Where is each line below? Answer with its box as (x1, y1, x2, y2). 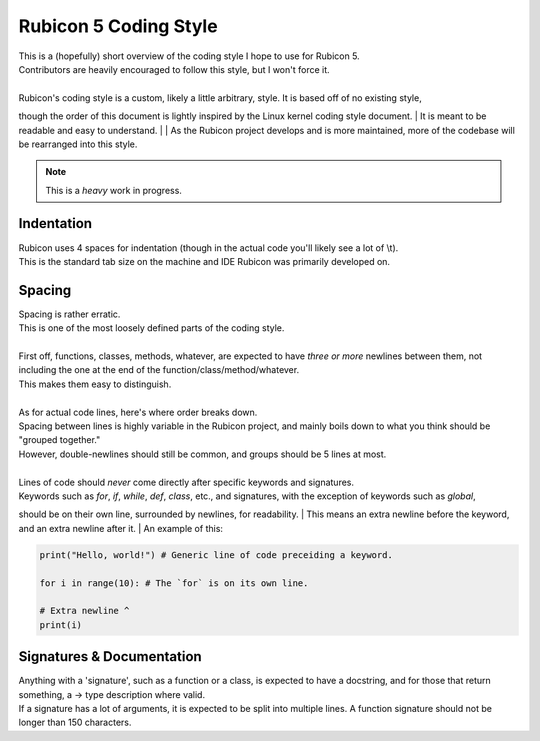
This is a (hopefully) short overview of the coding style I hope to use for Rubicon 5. (18, 50, 360, 62)
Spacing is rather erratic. (18, 308, 121, 320)
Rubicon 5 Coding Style (18, 15, 219, 37)
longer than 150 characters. (18, 716, 132, 729)
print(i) (39, 619, 83, 630)
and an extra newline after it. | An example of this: (18, 522, 224, 534)
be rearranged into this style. (18, 138, 138, 150)
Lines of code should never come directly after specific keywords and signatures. (18, 476, 355, 488)
